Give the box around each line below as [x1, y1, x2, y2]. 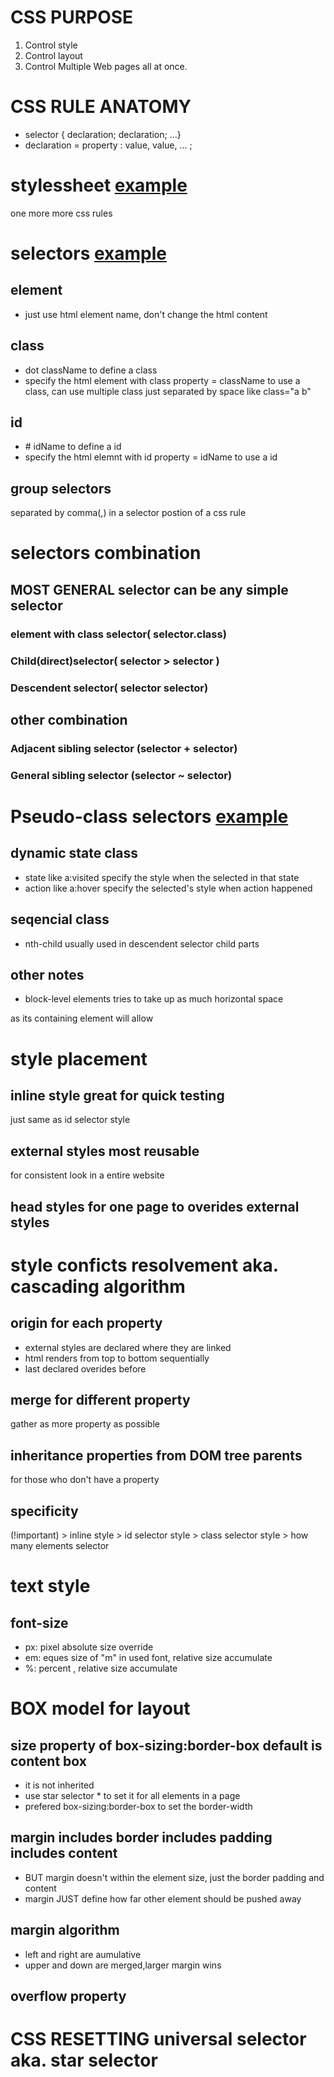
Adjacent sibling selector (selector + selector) [10, 741, 238, 755]
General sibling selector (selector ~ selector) [10, 768, 233, 782]
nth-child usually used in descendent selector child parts [24, 937, 260, 950]
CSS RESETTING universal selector [10, 2028, 307, 2051]
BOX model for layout [10, 1697, 191, 1720]
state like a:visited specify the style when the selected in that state [24, 871, 300, 883]
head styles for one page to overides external [10, 1198, 300, 1215]
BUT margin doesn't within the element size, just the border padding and [24, 1871, 325, 1883]
